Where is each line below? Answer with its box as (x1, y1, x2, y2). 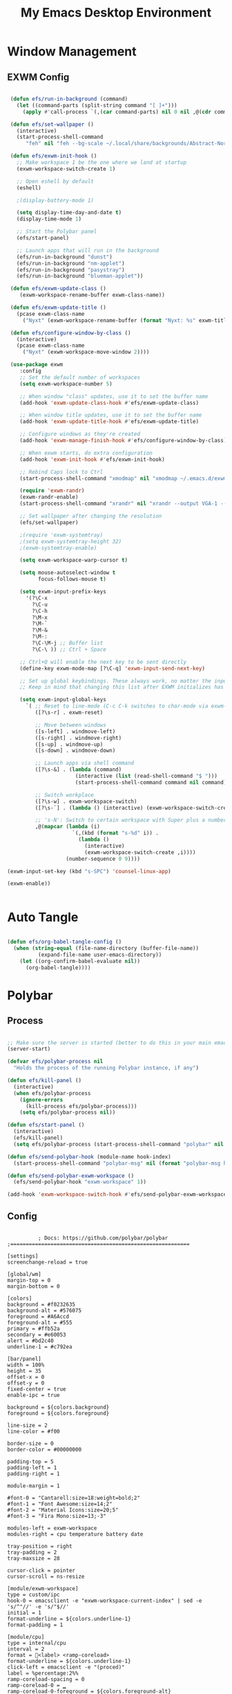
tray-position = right (7, 1543, 72, 1550)
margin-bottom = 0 (7, 1283, 60, 1290)
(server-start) (7, 1045, 51, 1053)
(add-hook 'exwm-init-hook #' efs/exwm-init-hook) (19, 456, 166, 463)
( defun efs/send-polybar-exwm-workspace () (7, 1172, 135, 1179)
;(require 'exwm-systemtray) (19, 531, 104, 538)
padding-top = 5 (7, 1458, 54, 1465)
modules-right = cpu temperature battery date (7, 1531, 144, 1538)
